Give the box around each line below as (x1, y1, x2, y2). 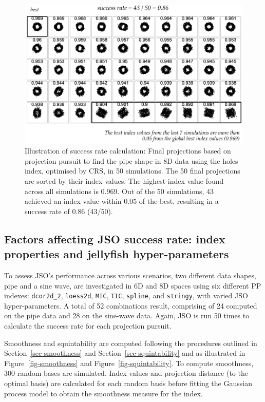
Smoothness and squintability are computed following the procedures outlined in (4, 337, 257, 348)
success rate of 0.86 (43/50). (25, 205, 113, 216)
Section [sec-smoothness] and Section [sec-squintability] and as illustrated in (4, 348, 245, 358)
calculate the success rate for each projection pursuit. (4, 320, 172, 331)
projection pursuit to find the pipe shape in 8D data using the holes (25, 155, 238, 166)
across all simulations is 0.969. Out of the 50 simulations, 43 (25, 185, 214, 196)
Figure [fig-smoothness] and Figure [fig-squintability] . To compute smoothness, (4, 357, 254, 368)
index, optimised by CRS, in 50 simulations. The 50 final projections (25, 165, 240, 176)
